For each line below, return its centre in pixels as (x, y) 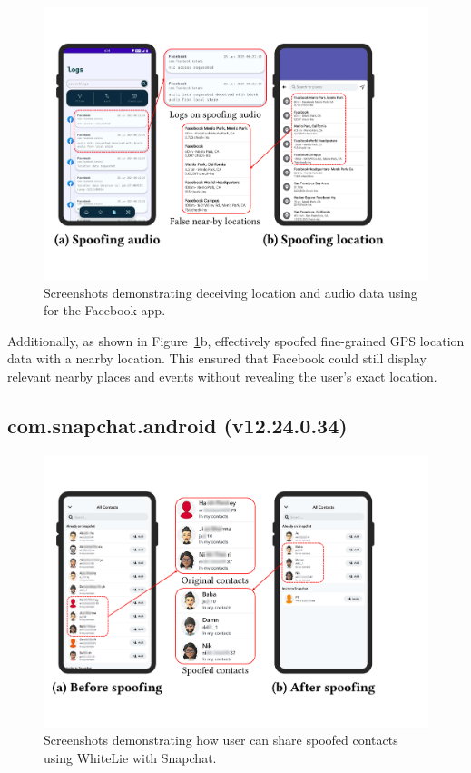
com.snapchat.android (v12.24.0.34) (177, 426)
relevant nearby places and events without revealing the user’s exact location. (222, 377)
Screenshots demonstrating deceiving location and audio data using (231, 292)
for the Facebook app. (105, 310)
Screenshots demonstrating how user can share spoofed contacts (221, 740)
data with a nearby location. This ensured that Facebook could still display (217, 358)
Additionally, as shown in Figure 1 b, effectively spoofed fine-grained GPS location (236, 340)
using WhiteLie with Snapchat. (130, 758)
